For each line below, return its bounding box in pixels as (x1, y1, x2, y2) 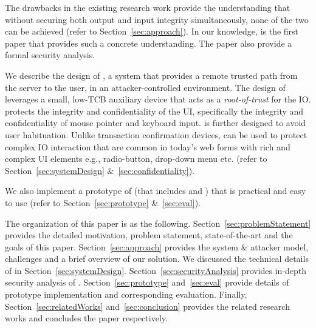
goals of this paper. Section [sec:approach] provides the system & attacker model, (5, 240, 309, 253)
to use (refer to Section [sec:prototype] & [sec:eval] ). (5, 196, 201, 209)
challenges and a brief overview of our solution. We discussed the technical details (5, 252, 309, 265)
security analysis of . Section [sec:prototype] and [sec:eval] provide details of (5, 276, 289, 289)
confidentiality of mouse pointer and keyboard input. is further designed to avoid (5, 116, 306, 129)
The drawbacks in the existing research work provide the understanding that (5, 1, 290, 13)
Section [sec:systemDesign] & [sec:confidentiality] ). (5, 164, 195, 176)
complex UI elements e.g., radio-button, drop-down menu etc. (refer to (5, 152, 267, 165)
